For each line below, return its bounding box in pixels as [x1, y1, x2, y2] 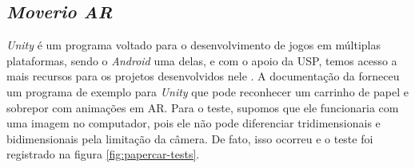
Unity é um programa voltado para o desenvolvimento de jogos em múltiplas [6, 37, 381, 53]
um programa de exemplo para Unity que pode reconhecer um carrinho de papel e [6, 83, 409, 100]
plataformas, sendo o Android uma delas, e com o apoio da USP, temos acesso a [6, 52, 397, 68]
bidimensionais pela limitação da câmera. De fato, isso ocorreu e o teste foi [6, 130, 373, 147]
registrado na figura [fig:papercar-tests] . [6, 146, 200, 162]
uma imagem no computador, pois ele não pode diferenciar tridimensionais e [6, 115, 381, 131]
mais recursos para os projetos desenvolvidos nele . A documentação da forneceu [6, 68, 400, 84]
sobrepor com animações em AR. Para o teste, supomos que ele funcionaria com [6, 99, 399, 115]
